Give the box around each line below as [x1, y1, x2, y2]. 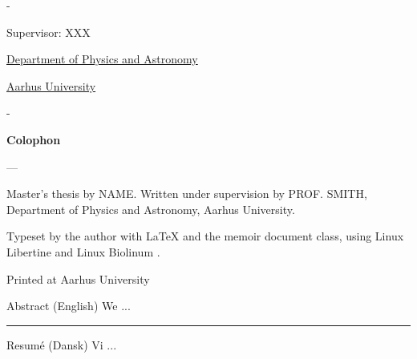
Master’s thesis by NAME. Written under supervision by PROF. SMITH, [6, 185, 367, 202]
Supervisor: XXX [6, 23, 91, 40]
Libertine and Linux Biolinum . [6, 243, 160, 260]
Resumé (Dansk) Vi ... [6, 336, 117, 353]
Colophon [6, 131, 61, 147]
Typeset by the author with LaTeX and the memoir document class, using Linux [6, 228, 404, 244]
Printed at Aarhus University [6, 270, 150, 287]
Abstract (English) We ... [6, 297, 131, 314]
